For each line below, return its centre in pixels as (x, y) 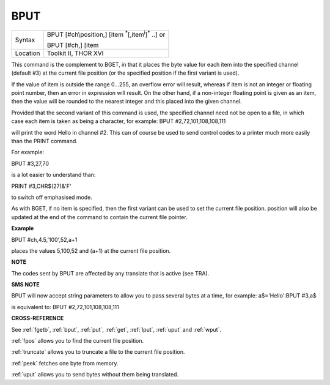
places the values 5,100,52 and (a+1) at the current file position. (91, 250)
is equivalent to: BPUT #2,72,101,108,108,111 (65, 307)
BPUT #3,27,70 (30, 163)
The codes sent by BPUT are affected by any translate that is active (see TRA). (110, 273)
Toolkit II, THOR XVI (75, 53)
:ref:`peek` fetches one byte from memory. (65, 363)
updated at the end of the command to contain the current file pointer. (99, 217)
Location (28, 53)
